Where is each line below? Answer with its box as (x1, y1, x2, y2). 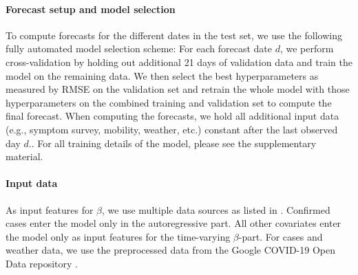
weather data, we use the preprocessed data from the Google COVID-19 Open (6, 243, 335, 257)
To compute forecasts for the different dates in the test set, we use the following (6, 27, 342, 42)
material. (6, 149, 43, 164)
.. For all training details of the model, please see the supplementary (28, 135, 317, 150)
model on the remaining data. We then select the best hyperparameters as (6, 68, 319, 82)
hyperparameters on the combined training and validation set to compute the (6, 95, 332, 109)
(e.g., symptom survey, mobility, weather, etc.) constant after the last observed (6, 122, 338, 136)
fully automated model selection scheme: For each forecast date (6, 41, 273, 56)
